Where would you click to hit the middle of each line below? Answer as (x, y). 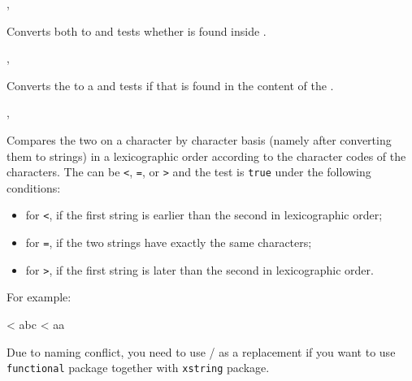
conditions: (34, 187)
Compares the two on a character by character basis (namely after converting (199, 139)
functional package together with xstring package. (138, 368)
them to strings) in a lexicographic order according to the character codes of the (206, 156)
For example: (39, 297)
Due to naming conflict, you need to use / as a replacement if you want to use (201, 351)
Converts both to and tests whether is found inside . (137, 30)
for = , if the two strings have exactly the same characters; (169, 242)
